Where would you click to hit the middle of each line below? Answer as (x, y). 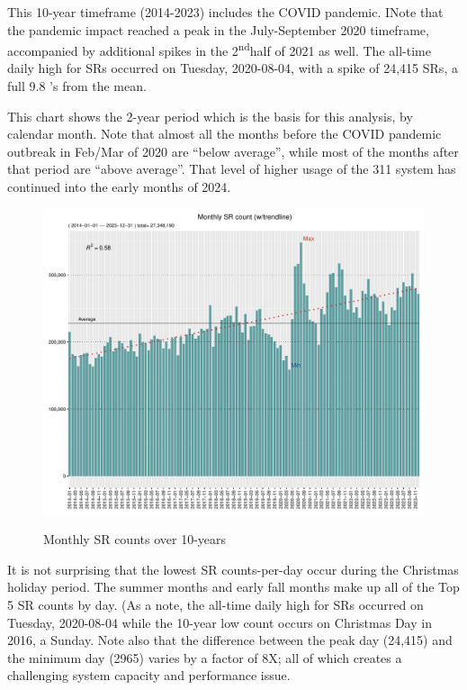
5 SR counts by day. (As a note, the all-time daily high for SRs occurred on (216, 605)
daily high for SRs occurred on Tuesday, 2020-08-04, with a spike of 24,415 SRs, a (233, 68)
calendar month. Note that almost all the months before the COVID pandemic (225, 134)
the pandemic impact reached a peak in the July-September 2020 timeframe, (218, 29)
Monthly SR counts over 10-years (135, 539)
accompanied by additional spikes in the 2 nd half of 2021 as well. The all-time (219, 49)
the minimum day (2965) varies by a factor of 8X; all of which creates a (205, 657)
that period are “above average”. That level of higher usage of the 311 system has (232, 169)
